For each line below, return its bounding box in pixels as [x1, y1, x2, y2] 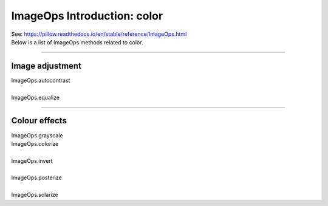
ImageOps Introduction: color [11, 9, 163, 22]
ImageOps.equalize [11, 94, 60, 101]
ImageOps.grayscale [11, 131, 63, 139]
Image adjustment [11, 61, 82, 71]
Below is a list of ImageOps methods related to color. [11, 38, 143, 46]
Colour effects [11, 115, 67, 126]
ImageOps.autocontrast [11, 77, 70, 84]
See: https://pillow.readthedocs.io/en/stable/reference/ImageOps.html [11, 30, 187, 38]
